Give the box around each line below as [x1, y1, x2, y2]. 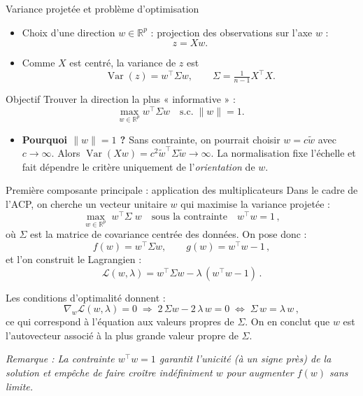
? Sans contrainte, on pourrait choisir [120, 132, 280, 146]
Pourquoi [22, 132, 67, 146]
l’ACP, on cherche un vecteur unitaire [6, 196, 167, 211]
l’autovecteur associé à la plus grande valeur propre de [6, 327, 239, 342]
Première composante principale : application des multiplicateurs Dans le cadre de [6, 183, 358, 197]
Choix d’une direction [22, 24, 115, 39]
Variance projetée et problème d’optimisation [6, 1, 199, 15]
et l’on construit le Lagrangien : [6, 252, 142, 267]
